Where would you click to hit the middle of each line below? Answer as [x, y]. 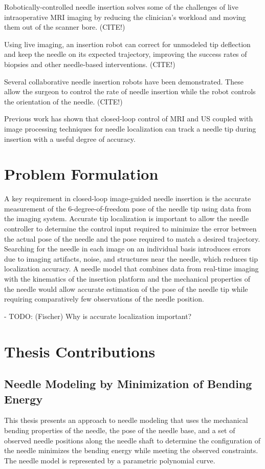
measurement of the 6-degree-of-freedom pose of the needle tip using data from [128, 208]
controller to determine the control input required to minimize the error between [130, 229]
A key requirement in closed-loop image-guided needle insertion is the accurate [128, 198]
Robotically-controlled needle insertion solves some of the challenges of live [121, 7]
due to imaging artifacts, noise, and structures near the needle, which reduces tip [131, 258]
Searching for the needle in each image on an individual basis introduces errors [128, 249]
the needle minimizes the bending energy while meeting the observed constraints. [131, 450]
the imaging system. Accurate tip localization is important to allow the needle [127, 218]
